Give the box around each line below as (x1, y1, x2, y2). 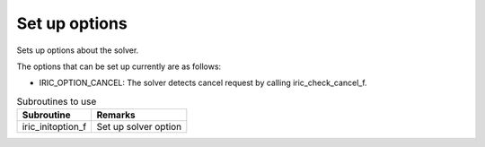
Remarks (96, 108, 136, 121)
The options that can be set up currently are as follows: (16, 61, 222, 72)
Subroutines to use (16, 95, 97, 108)
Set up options (16, 13, 128, 33)
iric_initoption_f (22, 121, 87, 134)
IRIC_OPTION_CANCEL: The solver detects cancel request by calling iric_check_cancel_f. (39, 77, 367, 89)
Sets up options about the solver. (16, 45, 139, 56)
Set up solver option (96, 121, 182, 134)
